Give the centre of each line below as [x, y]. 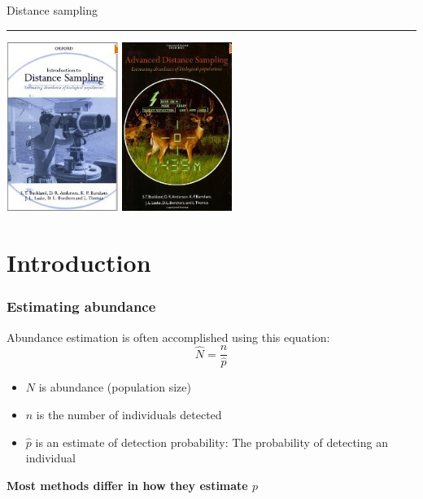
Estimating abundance [81, 306]
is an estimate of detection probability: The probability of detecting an [211, 442]
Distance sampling [52, 10]
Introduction [79, 263]
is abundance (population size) [115, 387]
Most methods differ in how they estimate [127, 485]
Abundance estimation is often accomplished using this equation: [168, 337]
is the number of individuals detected [129, 414]
